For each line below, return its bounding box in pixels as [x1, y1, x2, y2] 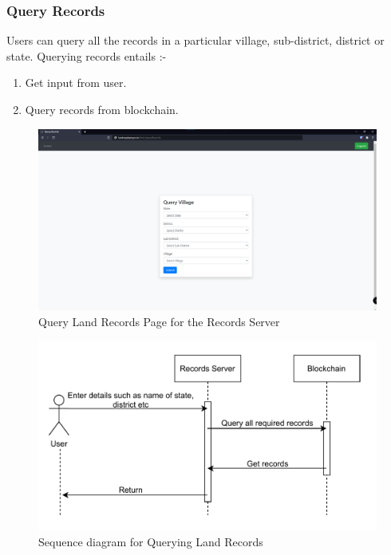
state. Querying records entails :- [6, 47, 167, 64]
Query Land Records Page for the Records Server [38, 313, 280, 329]
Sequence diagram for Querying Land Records [38, 533, 263, 550]
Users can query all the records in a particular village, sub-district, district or [6, 32, 385, 49]
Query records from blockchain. [25, 101, 179, 117]
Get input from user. [25, 74, 127, 91]
